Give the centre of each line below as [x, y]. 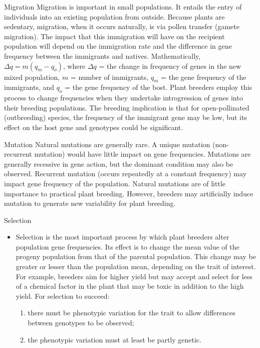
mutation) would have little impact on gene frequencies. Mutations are [143, 154]
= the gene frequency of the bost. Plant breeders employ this [159, 87]
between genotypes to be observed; [81, 323]
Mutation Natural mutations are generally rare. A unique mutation [107, 144]
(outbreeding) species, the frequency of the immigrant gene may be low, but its [125, 117]
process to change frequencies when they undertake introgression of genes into [123, 98]
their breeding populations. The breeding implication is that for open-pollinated [127, 107]
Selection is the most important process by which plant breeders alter [122, 237]
